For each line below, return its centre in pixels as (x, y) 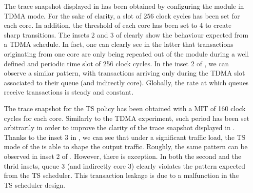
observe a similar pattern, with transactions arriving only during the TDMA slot (125, 73)
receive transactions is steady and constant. (69, 92)
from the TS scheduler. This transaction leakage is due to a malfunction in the (121, 175)
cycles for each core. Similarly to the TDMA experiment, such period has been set (127, 118)
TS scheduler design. (35, 184)
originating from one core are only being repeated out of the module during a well (126, 53)
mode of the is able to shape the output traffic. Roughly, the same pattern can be (126, 146)
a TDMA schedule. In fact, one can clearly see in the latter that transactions (119, 44)
